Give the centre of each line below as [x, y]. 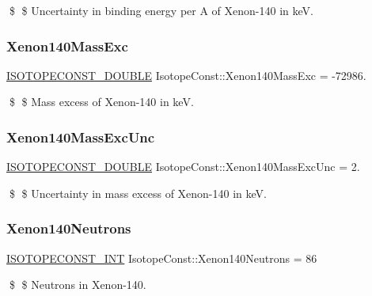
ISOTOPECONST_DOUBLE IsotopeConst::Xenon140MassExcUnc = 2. [183, 167]
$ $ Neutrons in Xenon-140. [78, 285]
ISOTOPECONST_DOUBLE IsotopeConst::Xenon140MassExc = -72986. [186, 75]
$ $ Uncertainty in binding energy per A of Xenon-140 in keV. [161, 10]
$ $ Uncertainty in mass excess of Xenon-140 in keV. [138, 193]
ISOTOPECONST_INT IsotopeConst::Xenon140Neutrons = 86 [162, 258]
